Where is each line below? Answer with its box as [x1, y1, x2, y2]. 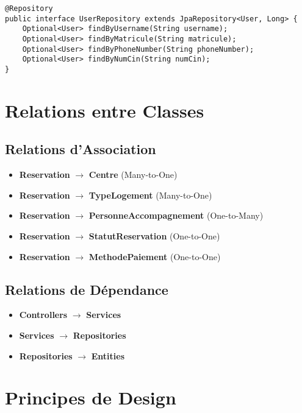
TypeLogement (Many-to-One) [88, 188, 212, 201]
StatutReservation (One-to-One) [88, 229, 220, 242]
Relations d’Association [5, 139, 156, 158]
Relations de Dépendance [5, 280, 168, 298]
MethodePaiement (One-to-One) [88, 250, 221, 263]
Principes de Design [5, 385, 176, 410]
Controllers [19, 308, 68, 321]
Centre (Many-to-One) [88, 168, 178, 181]
